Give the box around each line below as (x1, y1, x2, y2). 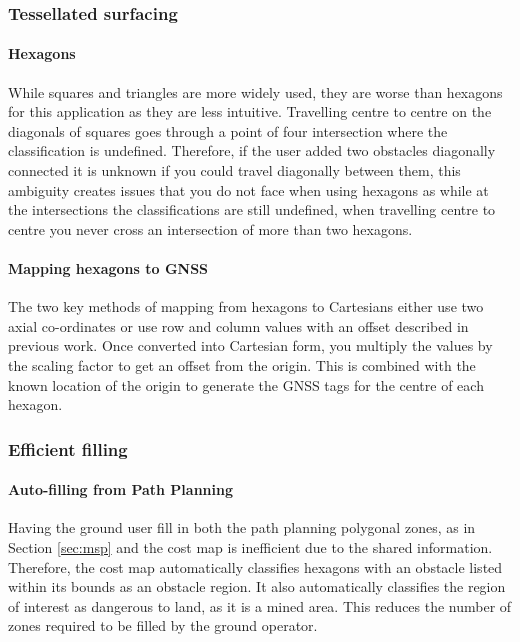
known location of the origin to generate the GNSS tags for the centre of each (8, 374, 484, 395)
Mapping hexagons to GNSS (8, 257, 209, 278)
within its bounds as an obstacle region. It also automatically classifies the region (8, 576, 506, 597)
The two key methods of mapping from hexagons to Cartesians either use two (8, 296, 484, 317)
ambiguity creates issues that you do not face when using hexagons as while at (8, 179, 489, 200)
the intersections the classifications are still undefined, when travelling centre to (8, 199, 496, 220)
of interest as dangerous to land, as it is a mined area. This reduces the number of (8, 595, 512, 616)
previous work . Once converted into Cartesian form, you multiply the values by (8, 335, 493, 356)
